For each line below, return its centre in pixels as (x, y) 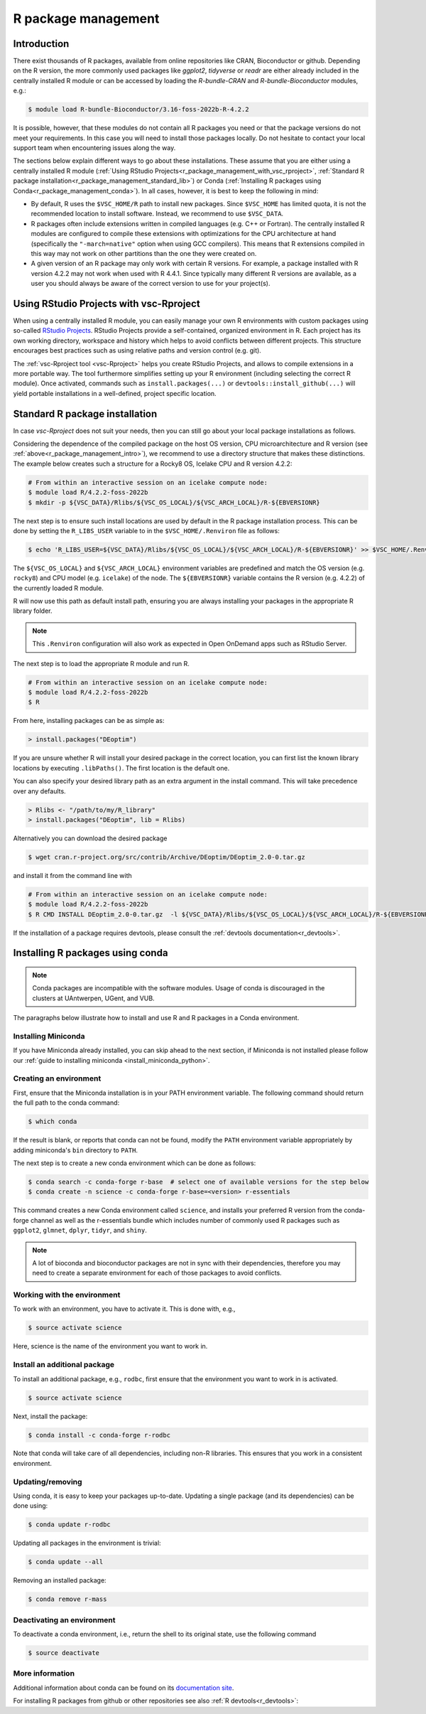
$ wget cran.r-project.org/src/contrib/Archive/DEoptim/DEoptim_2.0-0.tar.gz (166, 857)
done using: (31, 1506)
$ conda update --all (66, 1562)
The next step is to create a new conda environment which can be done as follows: (135, 1163)
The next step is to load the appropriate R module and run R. (101, 663)
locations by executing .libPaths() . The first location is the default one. (121, 768)
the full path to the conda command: (66, 1103)
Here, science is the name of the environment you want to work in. (110, 1346)
